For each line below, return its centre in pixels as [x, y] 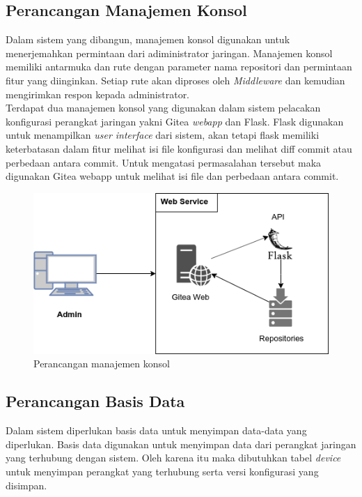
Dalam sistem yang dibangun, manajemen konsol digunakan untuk [148, 39]
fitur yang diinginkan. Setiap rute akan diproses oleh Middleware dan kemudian [175, 80]
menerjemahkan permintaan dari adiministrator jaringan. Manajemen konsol [169, 53]
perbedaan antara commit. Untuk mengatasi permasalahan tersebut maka [164, 162]
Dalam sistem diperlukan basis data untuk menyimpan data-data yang [156, 430]
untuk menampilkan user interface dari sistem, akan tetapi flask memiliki [163, 135]
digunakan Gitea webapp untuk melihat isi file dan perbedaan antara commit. [172, 176]
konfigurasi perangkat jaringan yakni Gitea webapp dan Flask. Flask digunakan [175, 121]
